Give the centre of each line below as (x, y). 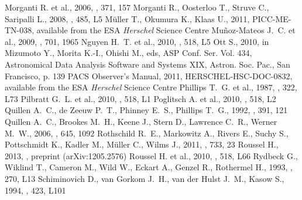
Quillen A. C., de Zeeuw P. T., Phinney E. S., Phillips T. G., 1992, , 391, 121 (146, 110)
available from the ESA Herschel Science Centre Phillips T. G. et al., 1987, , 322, (151, 87)
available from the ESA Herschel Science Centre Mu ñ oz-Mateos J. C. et (166, 30)
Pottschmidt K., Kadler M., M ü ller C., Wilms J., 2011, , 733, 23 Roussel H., (142, 144)
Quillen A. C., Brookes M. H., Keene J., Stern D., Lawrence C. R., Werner (141, 121)
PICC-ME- (272, 18)
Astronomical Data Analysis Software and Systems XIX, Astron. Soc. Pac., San (147, 64)
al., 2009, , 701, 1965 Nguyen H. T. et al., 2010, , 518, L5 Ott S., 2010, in (137, 41)
